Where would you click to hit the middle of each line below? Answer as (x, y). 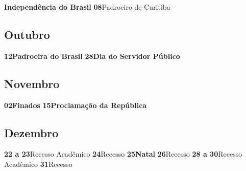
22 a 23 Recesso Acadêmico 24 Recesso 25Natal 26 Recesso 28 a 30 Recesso (123, 154)
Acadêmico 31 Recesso (38, 164)
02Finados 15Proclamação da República (76, 105)
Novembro (32, 83)
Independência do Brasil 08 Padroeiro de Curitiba (87, 7)
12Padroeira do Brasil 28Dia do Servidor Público (92, 56)
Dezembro (31, 132)
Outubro (27, 34)
